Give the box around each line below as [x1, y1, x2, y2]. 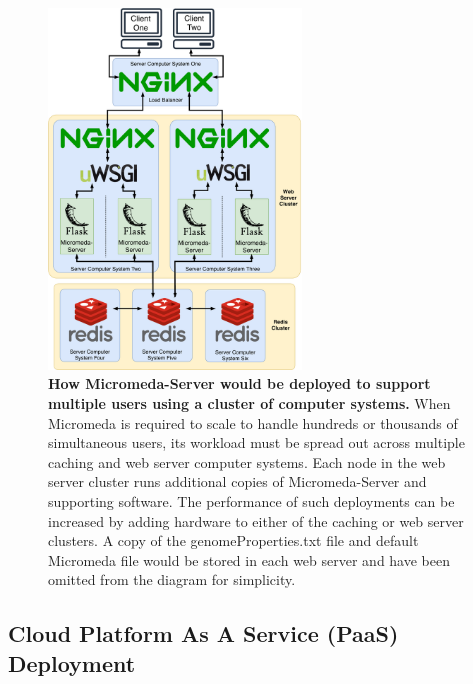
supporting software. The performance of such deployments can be [48, 490, 455, 511]
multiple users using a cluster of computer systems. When [48, 392, 451, 413]
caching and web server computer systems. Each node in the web [48, 451, 446, 472]
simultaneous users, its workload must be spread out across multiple [48, 432, 465, 453]
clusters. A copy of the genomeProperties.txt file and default [48, 530, 419, 551]
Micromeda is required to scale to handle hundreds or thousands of [48, 412, 458, 433]
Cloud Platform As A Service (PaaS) [8, 618, 399, 649]
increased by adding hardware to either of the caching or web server [48, 510, 464, 531]
